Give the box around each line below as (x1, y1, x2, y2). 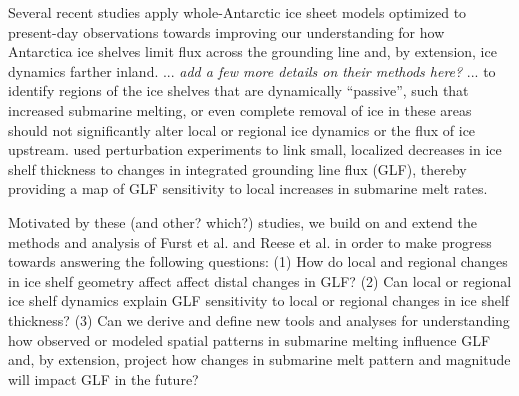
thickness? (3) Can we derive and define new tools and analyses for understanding (8, 309, 510, 330)
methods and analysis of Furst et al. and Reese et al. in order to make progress (8, 231, 492, 252)
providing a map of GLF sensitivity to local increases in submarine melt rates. (8, 178, 488, 199)
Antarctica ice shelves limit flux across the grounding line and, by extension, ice (8, 41, 497, 62)
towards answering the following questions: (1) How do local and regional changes (8, 251, 508, 272)
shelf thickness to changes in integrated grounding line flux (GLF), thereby (8, 158, 467, 179)
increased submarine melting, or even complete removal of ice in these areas (8, 99, 472, 120)
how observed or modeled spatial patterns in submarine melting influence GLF (8, 329, 491, 350)
